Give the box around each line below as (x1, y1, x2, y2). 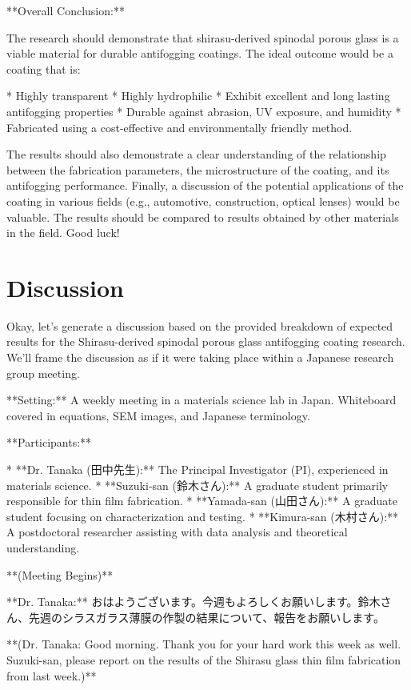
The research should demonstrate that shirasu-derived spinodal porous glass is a (6, 29, 399, 46)
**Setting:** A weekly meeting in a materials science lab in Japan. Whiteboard (6, 391, 397, 408)
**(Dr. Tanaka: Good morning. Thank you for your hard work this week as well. (6, 636, 401, 652)
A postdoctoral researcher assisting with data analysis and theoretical (6, 524, 348, 540)
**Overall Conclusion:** (6, 2, 125, 18)
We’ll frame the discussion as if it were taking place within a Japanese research (6, 349, 394, 366)
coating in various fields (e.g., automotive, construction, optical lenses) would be (6, 192, 400, 209)
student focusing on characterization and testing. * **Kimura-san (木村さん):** (6, 507, 399, 524)
